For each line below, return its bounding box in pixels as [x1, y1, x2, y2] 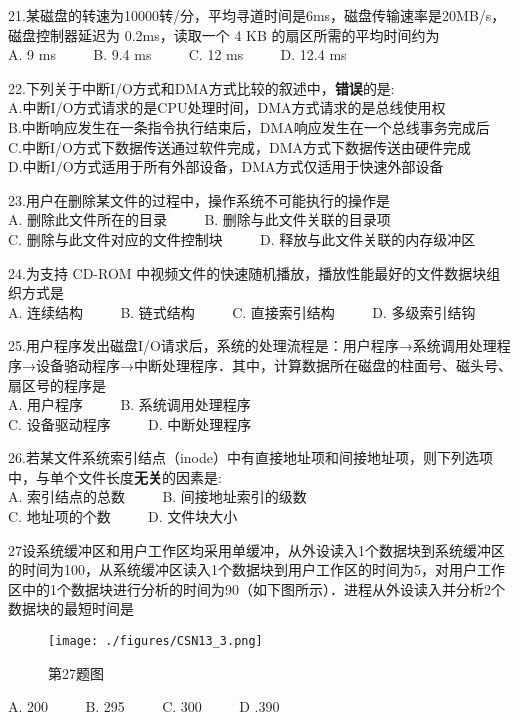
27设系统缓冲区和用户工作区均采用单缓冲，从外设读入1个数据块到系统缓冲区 [8, 539, 505, 560]
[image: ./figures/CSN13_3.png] [48, 634, 263, 649]
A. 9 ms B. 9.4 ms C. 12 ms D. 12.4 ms [8, 44, 347, 65]
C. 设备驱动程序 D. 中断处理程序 [8, 413, 252, 434]
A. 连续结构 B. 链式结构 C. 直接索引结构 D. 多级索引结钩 [8, 301, 476, 322]
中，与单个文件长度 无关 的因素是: [8, 466, 222, 487]
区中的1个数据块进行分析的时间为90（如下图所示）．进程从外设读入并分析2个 [8, 578, 505, 599]
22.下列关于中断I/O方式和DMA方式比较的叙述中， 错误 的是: [8, 77, 395, 98]
